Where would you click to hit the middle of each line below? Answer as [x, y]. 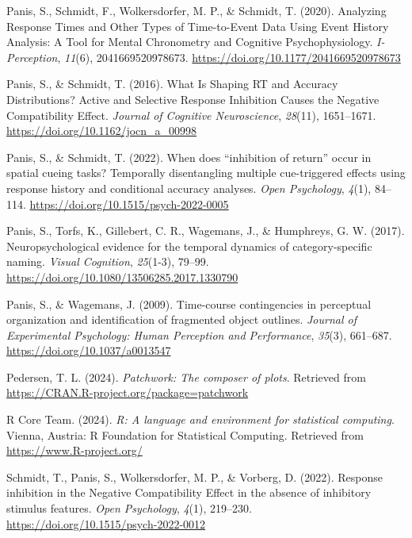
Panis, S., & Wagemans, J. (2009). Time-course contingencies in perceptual [189, 304]
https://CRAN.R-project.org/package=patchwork [128, 392]
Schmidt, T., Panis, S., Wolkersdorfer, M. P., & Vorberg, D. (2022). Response [195, 477]
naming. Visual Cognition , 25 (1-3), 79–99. [108, 261]
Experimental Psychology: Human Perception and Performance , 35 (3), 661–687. [199, 334]
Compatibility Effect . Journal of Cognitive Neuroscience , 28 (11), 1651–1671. [191, 115]
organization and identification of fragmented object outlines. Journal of [181, 319]
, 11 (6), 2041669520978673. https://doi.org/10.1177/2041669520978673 [229, 57]
